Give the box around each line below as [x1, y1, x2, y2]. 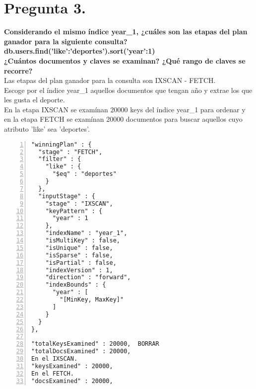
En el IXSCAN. [31, 355, 78, 363]
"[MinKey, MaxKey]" [60, 296, 124, 304]
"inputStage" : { [38, 192, 95, 200]
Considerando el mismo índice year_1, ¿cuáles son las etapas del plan [4, 26, 248, 37]
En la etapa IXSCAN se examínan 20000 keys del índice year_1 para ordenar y [4, 104, 246, 114]
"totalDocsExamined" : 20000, [31, 348, 131, 355]
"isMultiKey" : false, [45, 237, 120, 244]
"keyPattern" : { [45, 207, 103, 215]
